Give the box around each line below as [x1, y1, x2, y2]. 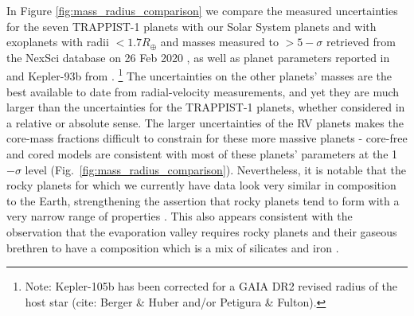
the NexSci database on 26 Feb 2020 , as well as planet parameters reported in [6, 49, 390, 65]
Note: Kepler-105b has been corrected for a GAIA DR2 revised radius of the [25, 278, 398, 295]
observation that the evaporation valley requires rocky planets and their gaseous [6, 223, 397, 240]
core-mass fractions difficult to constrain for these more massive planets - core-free [6, 130, 408, 146]
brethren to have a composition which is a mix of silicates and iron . [6, 239, 339, 256]
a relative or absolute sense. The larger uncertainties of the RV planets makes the [6, 114, 404, 131]
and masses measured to [160, 33, 279, 50]
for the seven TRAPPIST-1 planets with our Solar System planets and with [6, 18, 377, 34]
